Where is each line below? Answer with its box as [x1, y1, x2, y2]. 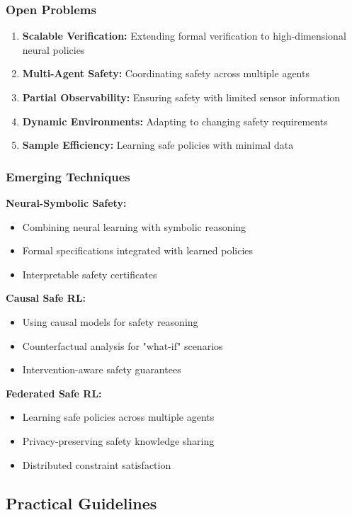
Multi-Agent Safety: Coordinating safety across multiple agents [22, 66, 310, 81]
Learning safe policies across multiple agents [22, 409, 215, 424]
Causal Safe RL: [6, 290, 86, 305]
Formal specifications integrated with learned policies [22, 243, 254, 258]
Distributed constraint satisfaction [22, 457, 171, 472]
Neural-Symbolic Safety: [6, 196, 127, 210]
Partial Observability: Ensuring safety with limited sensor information [22, 90, 341, 104]
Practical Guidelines [6, 492, 157, 514]
